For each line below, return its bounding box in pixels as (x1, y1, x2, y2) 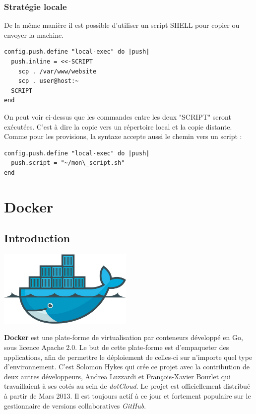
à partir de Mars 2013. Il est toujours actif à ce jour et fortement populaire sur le (4, 390, 251, 401)
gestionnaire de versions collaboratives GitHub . (4, 400, 146, 411)
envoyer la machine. (4, 29, 64, 40)
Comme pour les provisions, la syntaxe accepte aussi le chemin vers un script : (4, 131, 242, 141)
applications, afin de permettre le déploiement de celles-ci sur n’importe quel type (4, 351, 253, 362)
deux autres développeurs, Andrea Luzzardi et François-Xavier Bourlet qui (4, 371, 231, 381)
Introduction (4, 230, 70, 246)
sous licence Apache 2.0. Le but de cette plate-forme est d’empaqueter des (4, 342, 229, 352)
